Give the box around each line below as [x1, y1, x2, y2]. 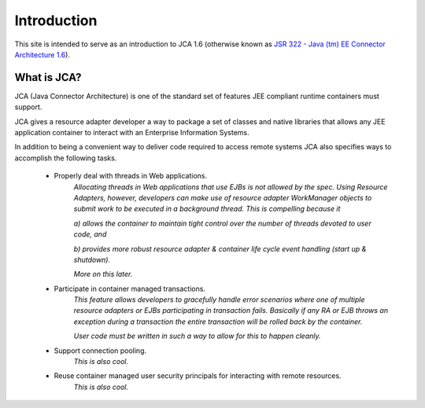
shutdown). [73, 255, 110, 264]
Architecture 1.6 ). [14, 50, 71, 59]
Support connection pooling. [54, 346, 147, 355]
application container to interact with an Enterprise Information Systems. [14, 128, 249, 138]
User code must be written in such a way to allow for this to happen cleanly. [73, 331, 322, 341]
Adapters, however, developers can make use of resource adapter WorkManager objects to [73, 193, 372, 202]
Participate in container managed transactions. [54, 284, 206, 293]
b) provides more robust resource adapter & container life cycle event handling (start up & [73, 244, 367, 253]
